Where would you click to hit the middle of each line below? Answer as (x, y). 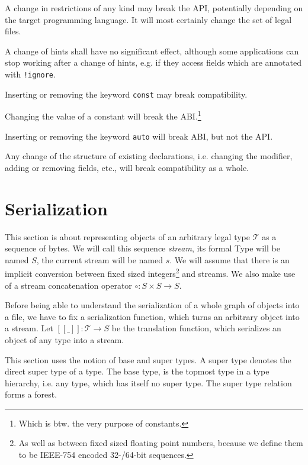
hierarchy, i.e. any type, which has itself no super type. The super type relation (148, 382)
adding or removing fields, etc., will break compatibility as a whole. (127, 167)
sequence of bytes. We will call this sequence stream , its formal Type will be (142, 248)
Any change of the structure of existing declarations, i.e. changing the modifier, (149, 156)
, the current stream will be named (100, 259)
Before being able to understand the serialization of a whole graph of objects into (152, 305)
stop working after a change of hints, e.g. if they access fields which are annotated (153, 62)
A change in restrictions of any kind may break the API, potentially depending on (154, 8)
